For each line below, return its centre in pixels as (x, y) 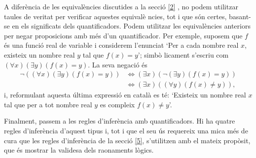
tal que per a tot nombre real (48, 104)
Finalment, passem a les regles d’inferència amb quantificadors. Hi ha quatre (120, 121)
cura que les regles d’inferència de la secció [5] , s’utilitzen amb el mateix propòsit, (127, 140)
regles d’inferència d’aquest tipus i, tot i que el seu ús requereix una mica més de (126, 130)
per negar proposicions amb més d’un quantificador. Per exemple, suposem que (123, 35)
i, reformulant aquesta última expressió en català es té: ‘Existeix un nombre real (125, 95)
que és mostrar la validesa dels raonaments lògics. (79, 150)
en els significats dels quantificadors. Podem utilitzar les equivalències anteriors (131, 26)
